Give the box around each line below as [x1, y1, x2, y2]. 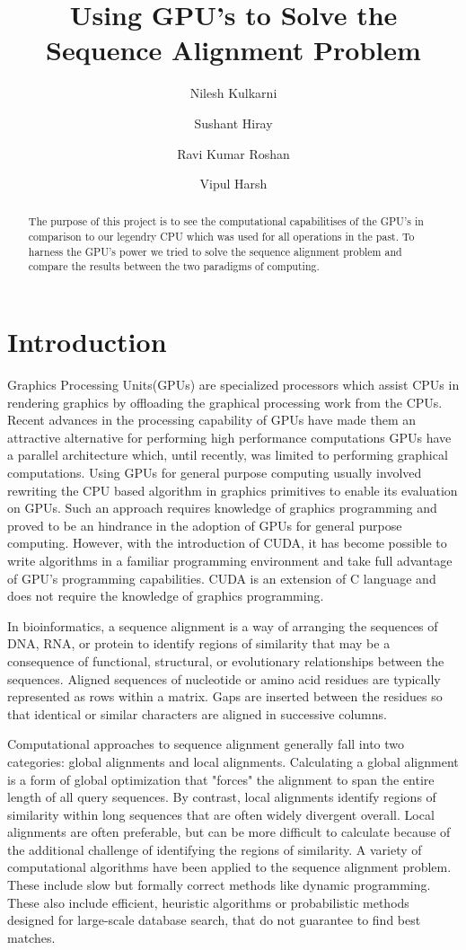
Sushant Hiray [194, 113, 273, 132]
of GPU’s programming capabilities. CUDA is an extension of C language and [7, 568, 436, 587]
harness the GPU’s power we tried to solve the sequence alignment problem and [28, 243, 402, 259]
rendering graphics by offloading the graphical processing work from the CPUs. [7, 392, 443, 411]
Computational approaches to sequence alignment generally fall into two [7, 734, 405, 753]
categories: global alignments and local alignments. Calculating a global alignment [7, 752, 459, 770]
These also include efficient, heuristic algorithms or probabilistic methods [7, 893, 409, 911]
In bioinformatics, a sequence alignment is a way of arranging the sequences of [7, 616, 438, 635]
